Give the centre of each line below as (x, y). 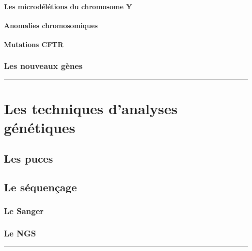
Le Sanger (24, 210)
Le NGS (20, 233)
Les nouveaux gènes (43, 66)
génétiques (40, 127)
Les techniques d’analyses (91, 108)
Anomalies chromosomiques (51, 25)
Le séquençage (40, 187)
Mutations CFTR (34, 44)
